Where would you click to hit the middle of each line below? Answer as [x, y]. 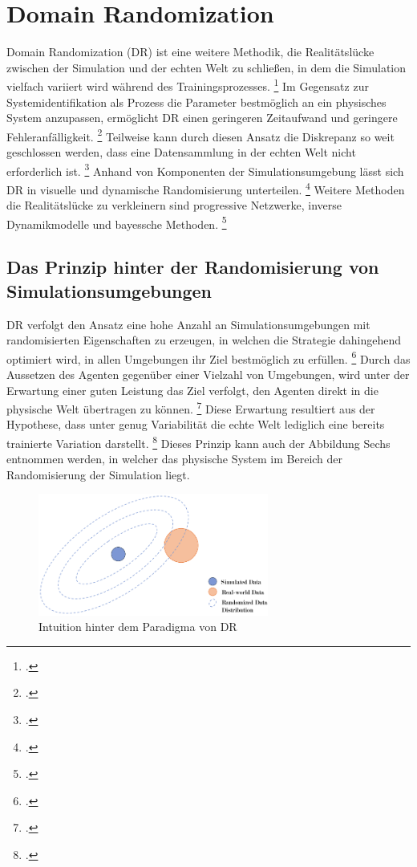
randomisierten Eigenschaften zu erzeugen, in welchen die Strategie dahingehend [204, 340]
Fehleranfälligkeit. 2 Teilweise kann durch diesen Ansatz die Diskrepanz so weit [200, 135]
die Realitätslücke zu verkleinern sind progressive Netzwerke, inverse [174, 205]
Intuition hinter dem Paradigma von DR [138, 627]
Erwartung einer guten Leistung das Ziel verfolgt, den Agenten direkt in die [192, 390]
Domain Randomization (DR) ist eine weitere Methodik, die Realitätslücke [190, 52]
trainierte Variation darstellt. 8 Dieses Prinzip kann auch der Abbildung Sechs [198, 442]
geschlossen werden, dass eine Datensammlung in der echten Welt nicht [181, 152]
